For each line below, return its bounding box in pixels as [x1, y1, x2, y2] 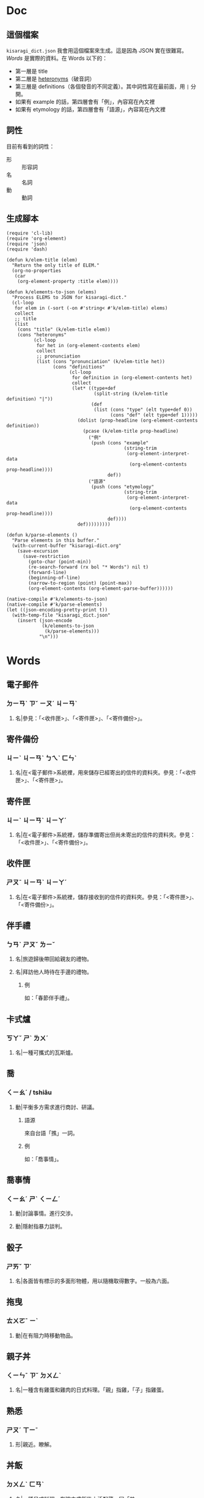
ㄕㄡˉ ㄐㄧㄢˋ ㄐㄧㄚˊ [6, 878, 67, 887]
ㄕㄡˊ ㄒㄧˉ [6, 1425, 38, 1434]
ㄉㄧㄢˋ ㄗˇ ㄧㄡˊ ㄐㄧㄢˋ [6, 699, 78, 708]
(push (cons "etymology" [90, 483, 155, 490]
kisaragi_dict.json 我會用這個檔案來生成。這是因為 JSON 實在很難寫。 [6, 47, 188, 54]
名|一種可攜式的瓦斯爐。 [15, 1049, 76, 1056]
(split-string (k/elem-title [93, 391, 168, 397]
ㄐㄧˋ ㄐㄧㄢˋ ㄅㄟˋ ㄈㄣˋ [6, 754, 78, 762]
